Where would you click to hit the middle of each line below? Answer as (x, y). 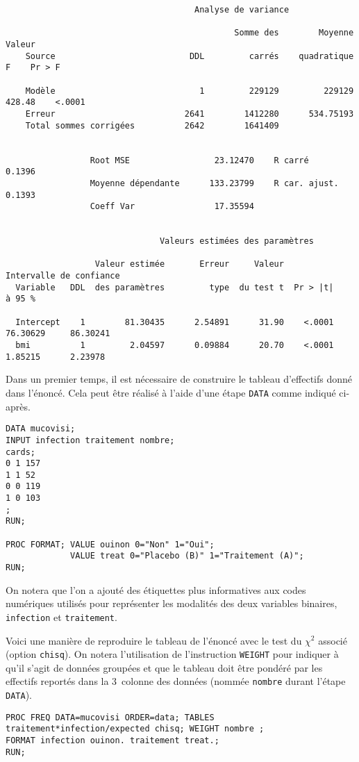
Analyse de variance (242, 10)
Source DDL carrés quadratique (190, 56)
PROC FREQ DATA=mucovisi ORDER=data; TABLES (110, 717)
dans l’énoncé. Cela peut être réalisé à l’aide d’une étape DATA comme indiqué (171, 392)
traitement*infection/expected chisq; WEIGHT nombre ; (135, 729)
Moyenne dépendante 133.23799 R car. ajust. (214, 183)
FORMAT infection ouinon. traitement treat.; (112, 741)
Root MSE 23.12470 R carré (199, 160)
